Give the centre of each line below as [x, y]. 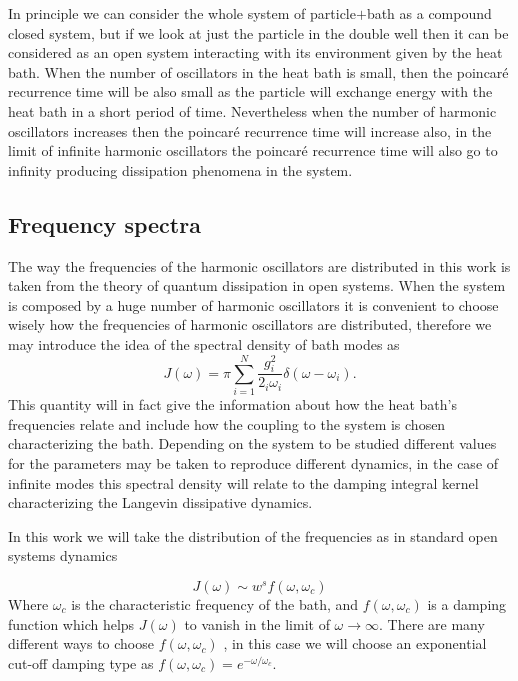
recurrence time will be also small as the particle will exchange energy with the [250, 91]
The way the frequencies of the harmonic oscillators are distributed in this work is [259, 265]
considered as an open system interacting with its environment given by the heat [255, 52]
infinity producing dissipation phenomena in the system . [180, 169]
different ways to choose [81, 643]
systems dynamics [63, 555]
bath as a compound [429, 13]
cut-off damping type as [81, 662]
